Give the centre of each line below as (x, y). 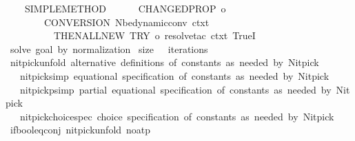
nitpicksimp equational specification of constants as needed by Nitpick (174, 75)
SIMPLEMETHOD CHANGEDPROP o (125, 8)
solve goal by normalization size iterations (109, 48)
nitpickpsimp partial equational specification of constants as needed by (175, 89)
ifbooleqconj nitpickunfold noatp (80, 130)
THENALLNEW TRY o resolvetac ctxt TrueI (154, 35)
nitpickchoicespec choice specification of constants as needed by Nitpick (177, 116)
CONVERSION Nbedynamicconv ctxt (126, 22)
